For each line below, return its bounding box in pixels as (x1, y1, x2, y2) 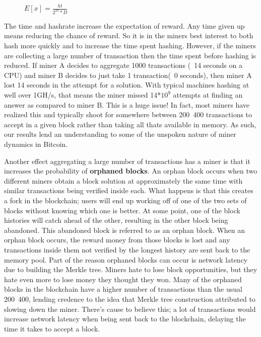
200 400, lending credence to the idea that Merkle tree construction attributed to (4, 293, 255, 304)
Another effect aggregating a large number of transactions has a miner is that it (4, 155, 250, 166)
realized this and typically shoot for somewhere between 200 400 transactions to (4, 109, 252, 120)
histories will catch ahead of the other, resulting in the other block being (4, 215, 228, 225)
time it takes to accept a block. (4, 323, 100, 333)
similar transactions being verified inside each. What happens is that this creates (4, 185, 253, 196)
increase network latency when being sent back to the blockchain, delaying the (4, 313, 246, 324)
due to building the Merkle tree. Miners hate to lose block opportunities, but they (4, 264, 257, 275)
